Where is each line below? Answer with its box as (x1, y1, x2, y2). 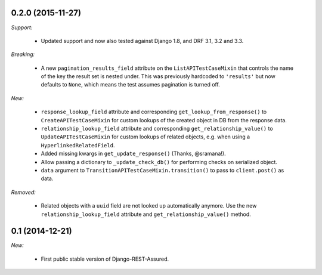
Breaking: (11, 51, 35, 58)
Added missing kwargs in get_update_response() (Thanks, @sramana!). (41, 150, 226, 157)
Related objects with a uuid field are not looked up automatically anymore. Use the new (41, 202, 257, 209)
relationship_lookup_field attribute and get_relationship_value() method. (41, 211, 252, 218)
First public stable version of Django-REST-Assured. (41, 255, 169, 262)
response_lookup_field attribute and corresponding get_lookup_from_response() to (41, 108, 267, 116)
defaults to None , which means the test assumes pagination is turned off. (41, 81, 220, 88)
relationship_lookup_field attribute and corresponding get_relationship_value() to (41, 125, 274, 132)
